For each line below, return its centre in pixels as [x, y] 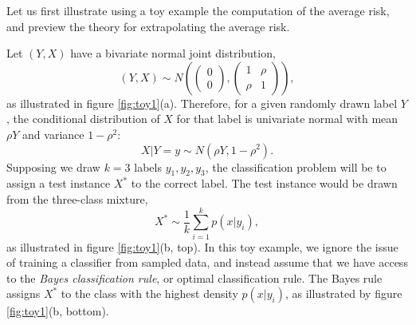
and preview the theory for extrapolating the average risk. [148, 26]
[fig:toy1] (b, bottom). [58, 311]
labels [148, 166]
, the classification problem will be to [296, 166]
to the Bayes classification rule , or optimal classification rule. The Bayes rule [194, 277]
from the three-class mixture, [77, 198]
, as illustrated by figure [343, 293]
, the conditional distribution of [83, 119]
